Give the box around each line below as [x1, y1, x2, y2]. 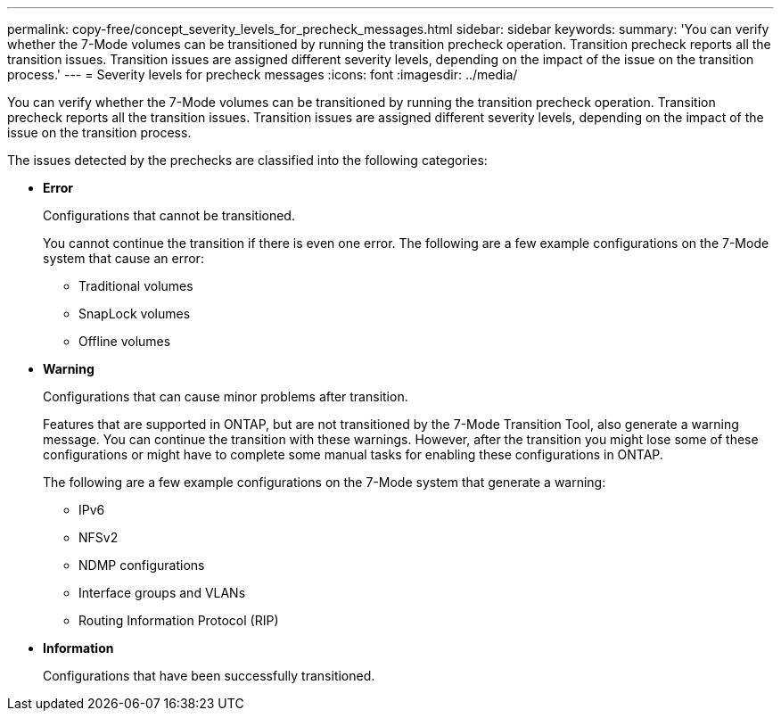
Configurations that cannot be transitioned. [43, 208, 295, 223]
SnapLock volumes [78, 306, 191, 321]
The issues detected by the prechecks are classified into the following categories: [7, 153, 488, 168]
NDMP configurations [78, 557, 205, 573]
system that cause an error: [43, 251, 204, 266]
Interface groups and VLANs [78, 585, 246, 600]
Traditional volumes [78, 278, 193, 293]
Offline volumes [78, 334, 171, 349]
